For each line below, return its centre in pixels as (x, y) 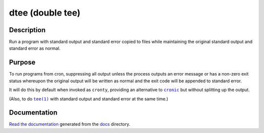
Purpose (22, 63)
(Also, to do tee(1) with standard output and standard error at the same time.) (89, 99)
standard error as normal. (35, 48)
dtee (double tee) (45, 13)
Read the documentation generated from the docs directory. (70, 124)
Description (27, 30)
